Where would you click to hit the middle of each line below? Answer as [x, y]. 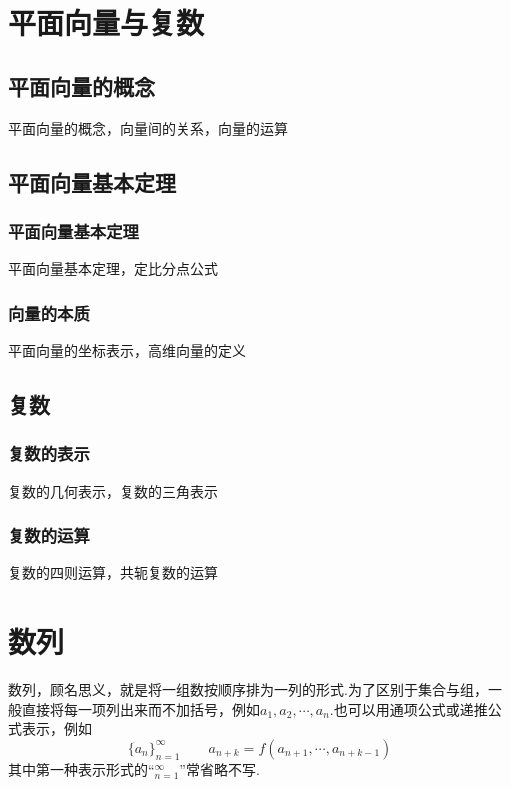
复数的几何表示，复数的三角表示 [113, 490]
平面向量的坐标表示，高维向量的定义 [127, 349]
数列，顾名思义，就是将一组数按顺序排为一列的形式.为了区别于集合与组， [248, 689]
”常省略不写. [219, 768]
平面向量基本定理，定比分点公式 [113, 268]
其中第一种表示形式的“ [81, 768]
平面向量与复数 [106, 22]
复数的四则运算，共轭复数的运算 [113, 572]
